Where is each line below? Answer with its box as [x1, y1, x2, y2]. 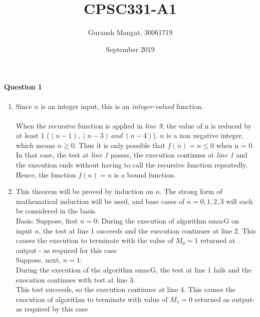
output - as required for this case [16, 244, 117, 255]
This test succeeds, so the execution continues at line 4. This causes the [16, 284, 235, 294]
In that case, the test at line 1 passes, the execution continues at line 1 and [16, 149, 247, 160]
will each [226, 195, 253, 206]
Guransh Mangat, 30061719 [88, 27, 173, 37]
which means [16, 139, 56, 150]
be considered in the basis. [16, 205, 97, 216]
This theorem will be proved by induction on [16, 186, 153, 196]
